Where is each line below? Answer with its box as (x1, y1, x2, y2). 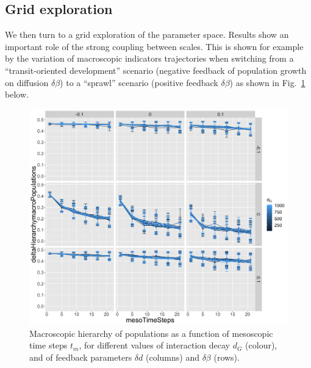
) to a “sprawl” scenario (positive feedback (60, 76, 218, 88)
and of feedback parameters (29, 350, 132, 363)
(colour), (245, 339, 277, 352)
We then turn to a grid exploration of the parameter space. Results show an (5, 28, 289, 41)
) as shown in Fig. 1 (229, 76, 306, 88)
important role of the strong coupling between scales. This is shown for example (5, 40, 304, 52)
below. (5, 88, 29, 101)
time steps (29, 339, 68, 352)
